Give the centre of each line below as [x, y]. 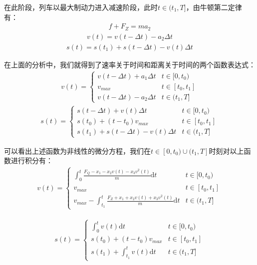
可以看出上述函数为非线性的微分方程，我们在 [77, 150]
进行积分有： [32, 160]
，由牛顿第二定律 [214, 7]
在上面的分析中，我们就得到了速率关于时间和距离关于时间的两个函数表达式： [130, 64]
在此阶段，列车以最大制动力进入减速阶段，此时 [81, 7]
